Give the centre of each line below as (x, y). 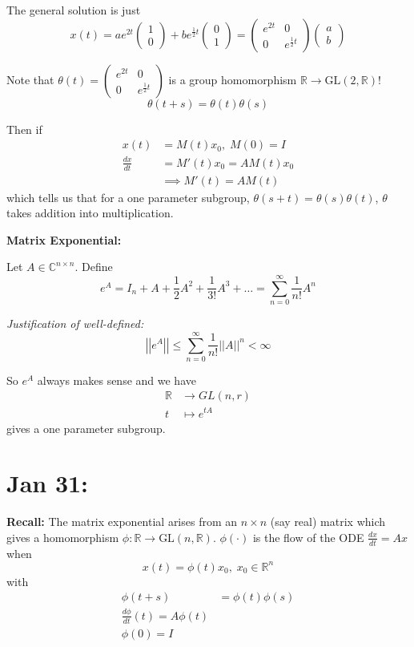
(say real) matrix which (328, 522)
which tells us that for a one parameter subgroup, (128, 197)
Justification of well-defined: (75, 323)
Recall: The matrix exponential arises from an (122, 522)
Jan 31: (48, 483)
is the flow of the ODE (308, 537)
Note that (30, 79)
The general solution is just (74, 10)
